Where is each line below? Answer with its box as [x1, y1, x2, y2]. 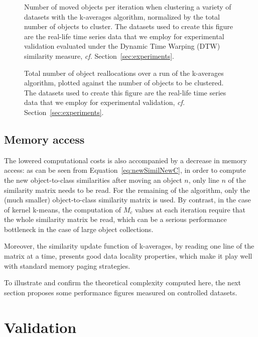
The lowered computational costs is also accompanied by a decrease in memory [4, 155, 247, 165]
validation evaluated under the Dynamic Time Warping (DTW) [24, 41, 220, 51]
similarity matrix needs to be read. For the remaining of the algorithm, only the [4, 184, 250, 195]
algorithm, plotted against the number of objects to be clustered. [24, 77, 224, 88]
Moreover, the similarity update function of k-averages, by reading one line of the [4, 241, 254, 251]
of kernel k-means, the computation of [4, 204, 121, 214]
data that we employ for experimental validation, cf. [24, 97, 185, 107]
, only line [188, 174, 219, 185]
